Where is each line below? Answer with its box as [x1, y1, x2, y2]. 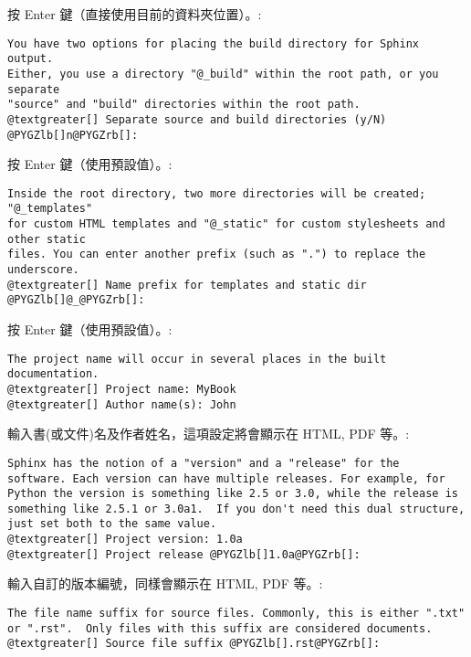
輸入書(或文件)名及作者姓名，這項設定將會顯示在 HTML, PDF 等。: [7, 424, 410, 443]
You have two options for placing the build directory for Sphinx [7, 37, 420, 50]
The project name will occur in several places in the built [7, 352, 387, 366]
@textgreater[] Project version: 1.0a [7, 533, 243, 546]
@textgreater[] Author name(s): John [7, 397, 236, 411]
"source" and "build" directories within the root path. [7, 98, 361, 111]
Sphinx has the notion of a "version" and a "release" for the [7, 456, 400, 470]
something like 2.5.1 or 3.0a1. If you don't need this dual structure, [7, 502, 466, 515]
